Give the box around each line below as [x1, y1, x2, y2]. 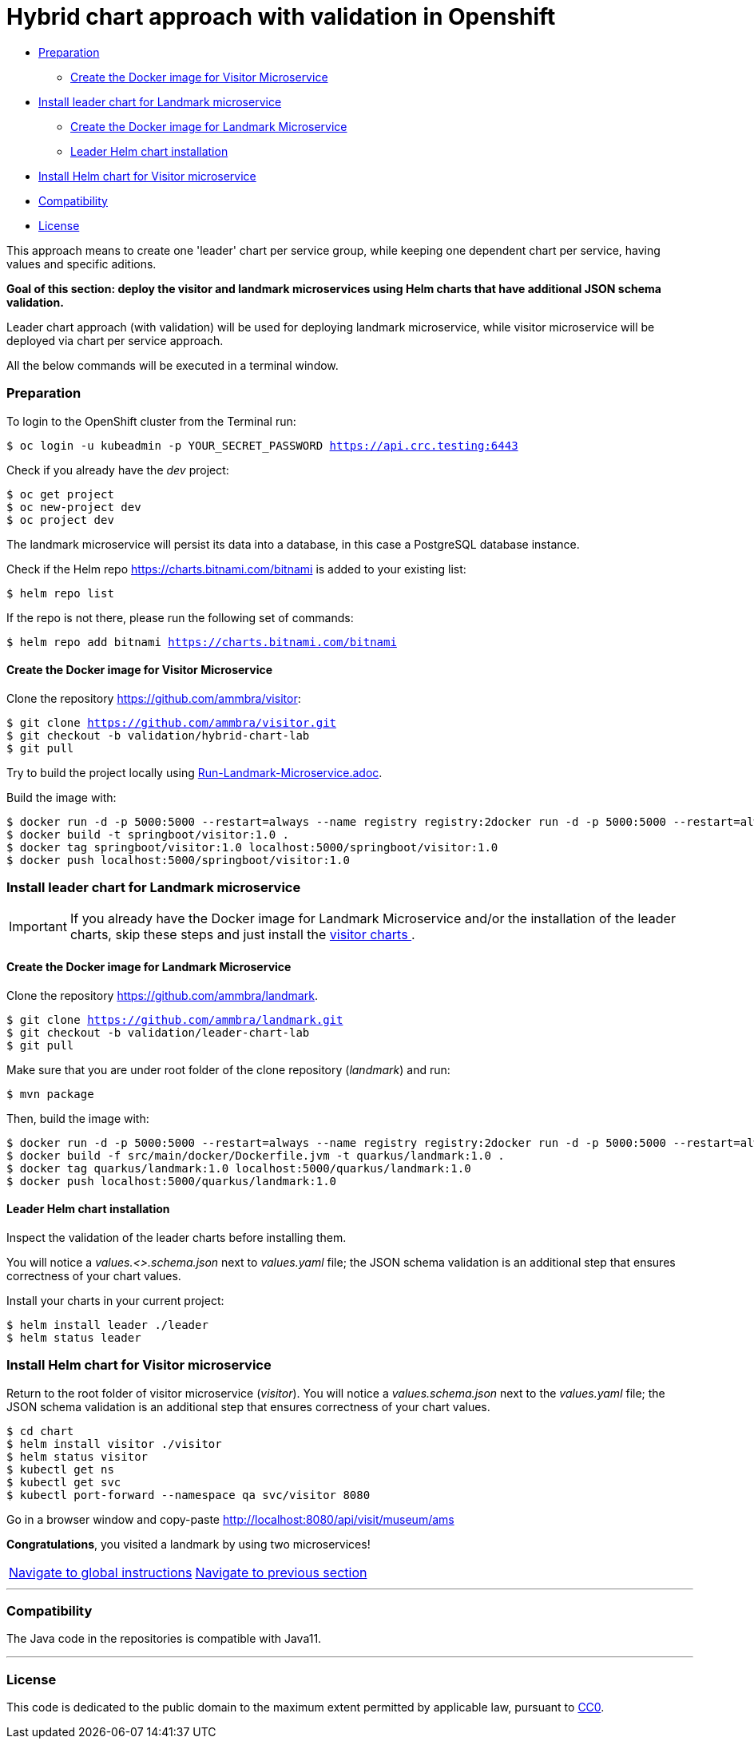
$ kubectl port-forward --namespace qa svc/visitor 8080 [6, 1488, 371, 1501]
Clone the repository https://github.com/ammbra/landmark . [6, 988, 318, 1002]
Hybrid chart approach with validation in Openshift [6, 3, 556, 30]
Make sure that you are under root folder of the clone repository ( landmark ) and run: [6, 1062, 450, 1077]
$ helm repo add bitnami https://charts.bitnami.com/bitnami [6, 635, 397, 648]
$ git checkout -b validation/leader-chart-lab [6, 1025, 310, 1039]
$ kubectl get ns [6, 1462, 114, 1476]
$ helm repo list [6, 586, 114, 600]
